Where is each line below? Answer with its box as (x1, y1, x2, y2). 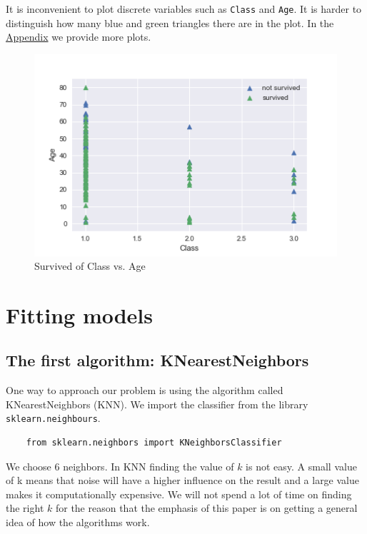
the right (6, 500, 44, 515)
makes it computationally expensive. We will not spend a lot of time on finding (6, 486, 352, 501)
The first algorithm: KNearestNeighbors (6, 349, 309, 371)
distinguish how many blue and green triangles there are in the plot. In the (6, 15, 334, 30)
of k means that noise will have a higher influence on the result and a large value (6, 473, 359, 488)
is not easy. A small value (246, 458, 357, 473)
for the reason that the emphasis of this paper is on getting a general (55, 500, 358, 515)
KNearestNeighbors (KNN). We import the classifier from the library (6, 396, 308, 411)
